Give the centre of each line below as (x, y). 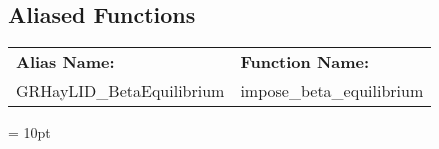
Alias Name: (65, 62)
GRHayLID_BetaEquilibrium (120, 91)
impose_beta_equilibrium (332, 91)
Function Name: (305, 62)
